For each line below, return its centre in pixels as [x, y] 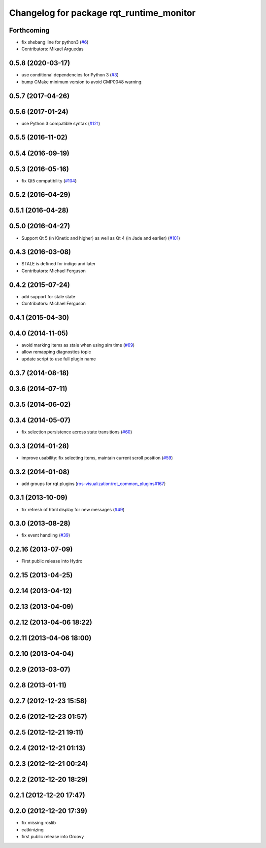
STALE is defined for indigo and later [59, 264]
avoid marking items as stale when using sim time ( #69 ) [78, 345]
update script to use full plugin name [59, 359]
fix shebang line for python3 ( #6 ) [55, 42]
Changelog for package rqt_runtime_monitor [102, 13]
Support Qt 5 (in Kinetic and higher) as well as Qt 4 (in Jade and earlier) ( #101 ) [101, 238]
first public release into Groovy [53, 837]
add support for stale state [49, 296]
